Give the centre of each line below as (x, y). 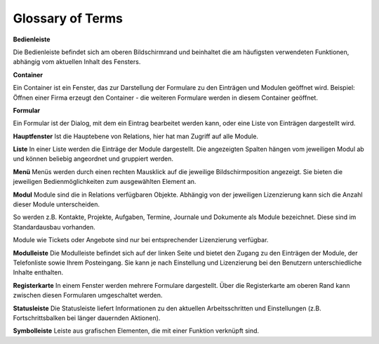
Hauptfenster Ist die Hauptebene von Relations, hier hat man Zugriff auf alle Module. (136, 136)
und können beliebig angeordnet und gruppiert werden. (93, 159)
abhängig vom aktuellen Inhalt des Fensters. (77, 62)
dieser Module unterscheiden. (56, 204)
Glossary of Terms (68, 18)
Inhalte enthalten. (38, 272)
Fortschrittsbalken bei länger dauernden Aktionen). (87, 318)
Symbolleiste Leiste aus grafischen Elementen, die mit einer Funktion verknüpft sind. (136, 331)
